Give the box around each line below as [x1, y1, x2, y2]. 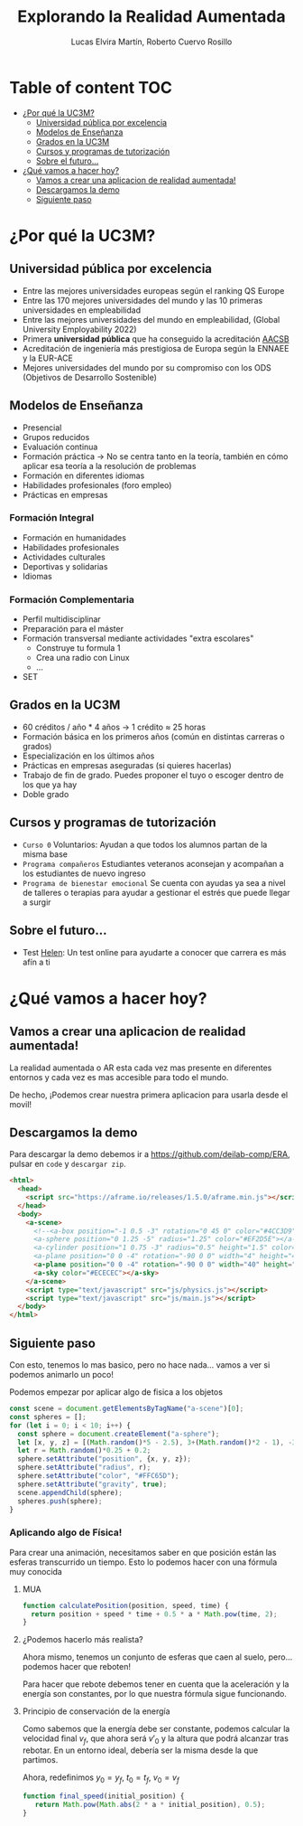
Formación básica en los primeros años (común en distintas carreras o [22, 730, 286, 742]
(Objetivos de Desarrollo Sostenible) [22, 372, 158, 382]
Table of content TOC [9, 77, 173, 98]
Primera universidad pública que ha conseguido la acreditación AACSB [22, 333, 290, 344]
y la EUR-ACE [22, 353, 74, 363]
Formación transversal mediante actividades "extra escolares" [22, 633, 254, 644]
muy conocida [9, 1566, 63, 1577]
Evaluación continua [22, 441, 98, 452]
